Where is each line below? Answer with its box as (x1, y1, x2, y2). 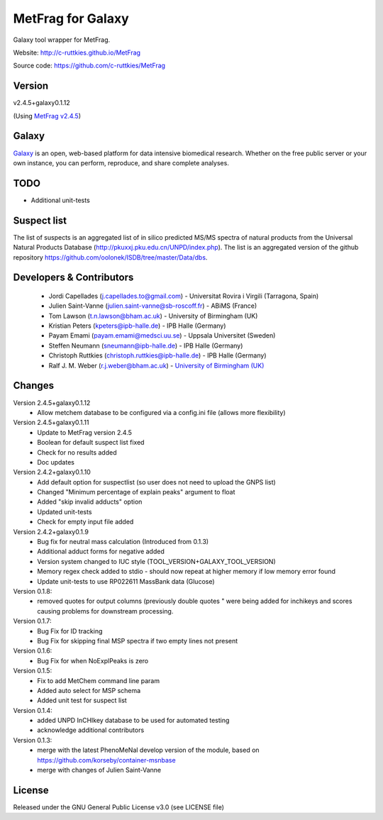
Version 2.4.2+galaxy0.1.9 (13, 527, 89, 536)
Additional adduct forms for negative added (37, 547, 165, 556)
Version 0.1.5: (13, 667, 52, 675)
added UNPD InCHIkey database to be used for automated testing (37, 716, 230, 725)
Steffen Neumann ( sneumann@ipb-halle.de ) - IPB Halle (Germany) (48, 341, 243, 350)
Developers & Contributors (13, 272, 134, 284)
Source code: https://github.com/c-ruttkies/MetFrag (13, 61, 166, 70)
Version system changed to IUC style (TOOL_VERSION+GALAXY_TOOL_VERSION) (37, 557, 276, 565)
